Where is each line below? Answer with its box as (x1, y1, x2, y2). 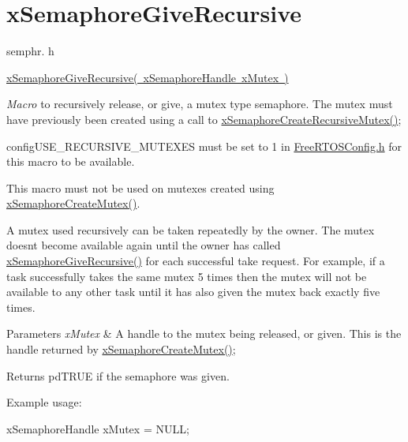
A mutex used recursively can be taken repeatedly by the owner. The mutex (6, 221, 375, 238)
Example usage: (6, 394, 82, 410)
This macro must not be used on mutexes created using (6, 179, 275, 196)
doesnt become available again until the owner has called (6, 237, 281, 253)
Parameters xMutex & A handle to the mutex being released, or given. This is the (6, 325, 402, 342)
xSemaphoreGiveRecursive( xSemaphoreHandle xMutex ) (6, 69, 289, 85)
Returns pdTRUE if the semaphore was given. (6, 367, 230, 384)
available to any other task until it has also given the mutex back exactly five (6, 283, 380, 300)
